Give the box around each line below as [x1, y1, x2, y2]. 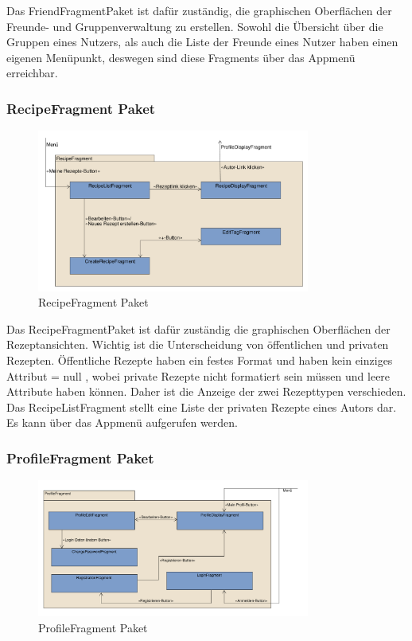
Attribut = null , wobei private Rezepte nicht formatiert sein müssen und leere [6, 367, 391, 384]
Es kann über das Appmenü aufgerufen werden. [6, 414, 239, 431]
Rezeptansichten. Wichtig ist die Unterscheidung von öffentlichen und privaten [6, 336, 389, 353]
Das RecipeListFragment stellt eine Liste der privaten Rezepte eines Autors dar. [6, 398, 397, 415]
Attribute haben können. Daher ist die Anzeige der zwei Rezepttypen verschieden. [6, 383, 406, 400]
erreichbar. [6, 64, 58, 81]
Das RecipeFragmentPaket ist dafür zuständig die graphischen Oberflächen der [6, 320, 391, 337]
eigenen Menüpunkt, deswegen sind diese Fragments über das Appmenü [6, 49, 356, 65]
